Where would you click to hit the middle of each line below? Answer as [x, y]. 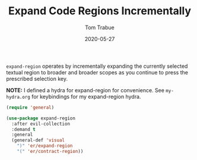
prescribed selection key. [37, 79]
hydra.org [18, 97]
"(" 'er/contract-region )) [50, 152]
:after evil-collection [41, 124]
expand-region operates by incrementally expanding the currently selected [97, 66]
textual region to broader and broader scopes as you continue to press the [97, 72]
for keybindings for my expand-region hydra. [86, 96]
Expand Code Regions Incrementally [100, 11]
